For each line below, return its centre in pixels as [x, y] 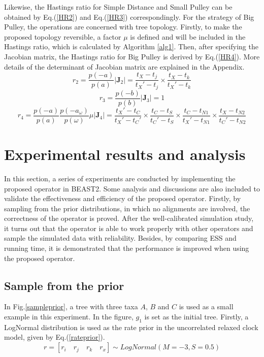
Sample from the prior [64, 285]
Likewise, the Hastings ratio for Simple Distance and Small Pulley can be [118, 7]
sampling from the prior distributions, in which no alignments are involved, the [127, 208]
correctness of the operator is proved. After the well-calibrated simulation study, [129, 218]
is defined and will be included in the [188, 36]
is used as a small [206, 306]
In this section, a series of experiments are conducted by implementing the [120, 178]
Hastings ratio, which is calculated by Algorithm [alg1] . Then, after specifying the [131, 46]
